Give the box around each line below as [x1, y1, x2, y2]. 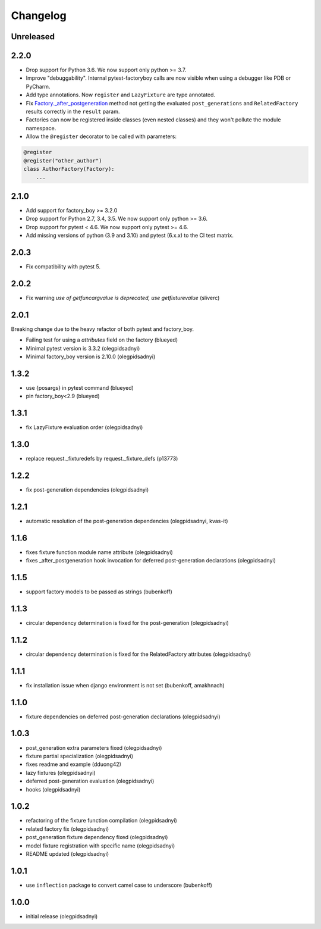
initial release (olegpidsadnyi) [26, 912, 98, 919]
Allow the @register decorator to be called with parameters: [26, 133, 177, 140]
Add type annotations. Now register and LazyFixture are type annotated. [26, 91, 216, 98]
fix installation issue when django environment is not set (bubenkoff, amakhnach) [26, 681, 225, 689]
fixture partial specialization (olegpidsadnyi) [26, 752, 134, 759]
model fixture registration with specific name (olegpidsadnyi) [26, 842, 175, 849]
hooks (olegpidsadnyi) [26, 786, 81, 793]
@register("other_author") [23, 157, 102, 164]
